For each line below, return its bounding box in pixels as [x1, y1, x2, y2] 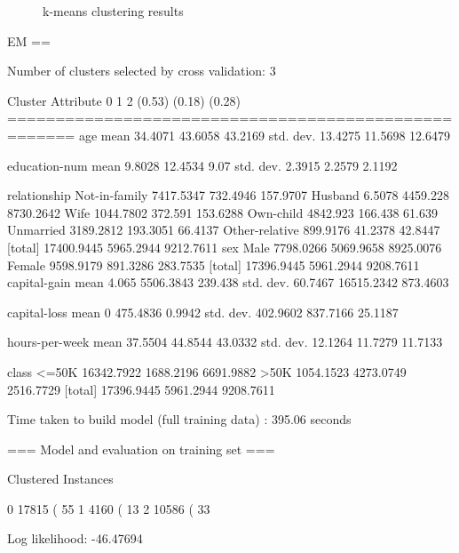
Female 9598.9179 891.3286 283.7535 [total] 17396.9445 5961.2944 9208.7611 [7, 255, 420, 274]
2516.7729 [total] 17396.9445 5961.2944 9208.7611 [7, 380, 275, 398]
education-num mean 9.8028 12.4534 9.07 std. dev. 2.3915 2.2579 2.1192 [7, 156, 398, 174]
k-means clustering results [43, 2, 184, 20]
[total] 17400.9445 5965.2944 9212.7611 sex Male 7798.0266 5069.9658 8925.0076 [7, 237, 442, 256]
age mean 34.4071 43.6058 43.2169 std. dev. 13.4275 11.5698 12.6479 [78, 125, 451, 144]
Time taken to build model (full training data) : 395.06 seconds [7, 410, 352, 429]
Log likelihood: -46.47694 [7, 529, 143, 548]
